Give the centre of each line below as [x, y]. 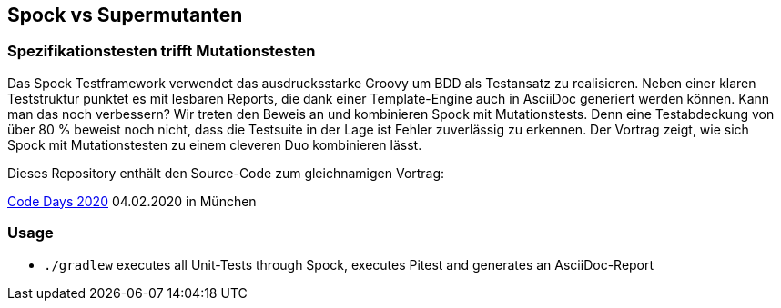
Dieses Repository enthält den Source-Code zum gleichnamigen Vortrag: [226, 173]
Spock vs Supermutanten [125, 15]
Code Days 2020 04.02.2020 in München [132, 201]
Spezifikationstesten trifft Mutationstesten [162, 51]
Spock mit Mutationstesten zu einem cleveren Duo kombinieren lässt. [215, 144]
